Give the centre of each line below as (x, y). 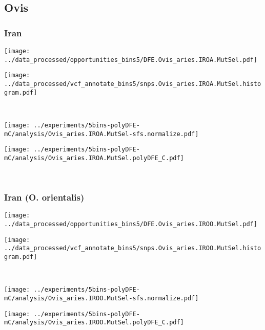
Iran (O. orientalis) (44, 197)
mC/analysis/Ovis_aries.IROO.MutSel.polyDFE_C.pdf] (94, 323)
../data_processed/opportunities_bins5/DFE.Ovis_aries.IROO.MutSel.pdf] (131, 224)
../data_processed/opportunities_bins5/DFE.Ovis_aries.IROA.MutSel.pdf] (131, 60)
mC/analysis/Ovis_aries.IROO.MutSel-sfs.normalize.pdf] (101, 298)
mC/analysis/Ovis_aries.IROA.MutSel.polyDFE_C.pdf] (94, 158)
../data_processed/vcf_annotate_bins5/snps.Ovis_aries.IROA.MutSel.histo (133, 84)
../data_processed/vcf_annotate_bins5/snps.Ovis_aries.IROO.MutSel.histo (133, 248)
